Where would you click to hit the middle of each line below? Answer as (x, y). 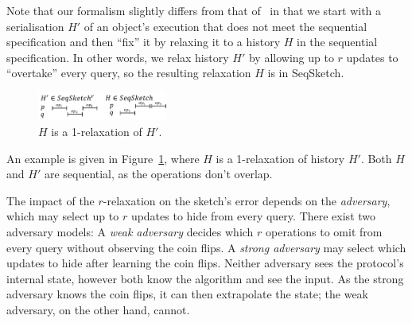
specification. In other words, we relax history (118, 57)
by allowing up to (291, 57)
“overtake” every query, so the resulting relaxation (129, 73)
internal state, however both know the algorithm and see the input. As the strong (205, 278)
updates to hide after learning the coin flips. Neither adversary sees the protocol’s (205, 263)
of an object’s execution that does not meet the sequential (225, 26)
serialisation (35, 26)
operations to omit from (324, 232)
